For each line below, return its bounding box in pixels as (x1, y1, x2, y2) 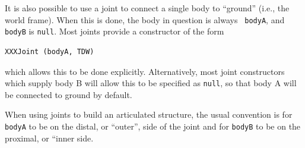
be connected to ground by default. (5, 88, 132, 100)
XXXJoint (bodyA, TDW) (5, 47, 94, 56)
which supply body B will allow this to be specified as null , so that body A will (5, 77, 297, 89)
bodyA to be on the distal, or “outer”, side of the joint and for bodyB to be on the (5, 119, 301, 132)
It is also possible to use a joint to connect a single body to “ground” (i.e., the (5, 2, 290, 14)
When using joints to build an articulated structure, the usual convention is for (5, 108, 293, 121)
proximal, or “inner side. (5, 131, 94, 144)
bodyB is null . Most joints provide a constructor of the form (5, 25, 224, 37)
